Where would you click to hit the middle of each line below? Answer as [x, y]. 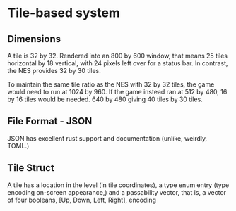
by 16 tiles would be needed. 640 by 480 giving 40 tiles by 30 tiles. [105, 99]
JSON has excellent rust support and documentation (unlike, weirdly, [107, 138]
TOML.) [18, 146]
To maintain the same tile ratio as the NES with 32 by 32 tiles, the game [111, 84]
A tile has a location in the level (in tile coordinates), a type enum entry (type [118, 185]
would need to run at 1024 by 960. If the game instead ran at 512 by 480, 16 [117, 92]
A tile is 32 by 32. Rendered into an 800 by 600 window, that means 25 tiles [118, 56]
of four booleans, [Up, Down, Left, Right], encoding [82, 200]
